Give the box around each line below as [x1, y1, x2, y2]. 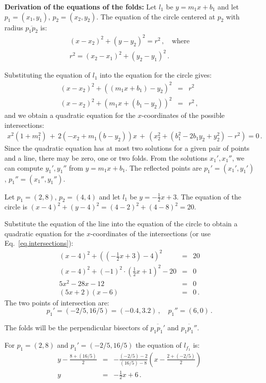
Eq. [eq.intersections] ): [4, 238, 73, 248]
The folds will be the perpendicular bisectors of [4, 322, 148, 333]
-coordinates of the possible [141, 110, 225, 120]
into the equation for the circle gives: [99, 70, 212, 80]
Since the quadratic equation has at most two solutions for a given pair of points [4, 143, 250, 153]
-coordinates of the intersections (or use [90, 228, 211, 238]
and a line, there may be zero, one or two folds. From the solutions [4, 152, 207, 163]
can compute [4, 162, 43, 173]
